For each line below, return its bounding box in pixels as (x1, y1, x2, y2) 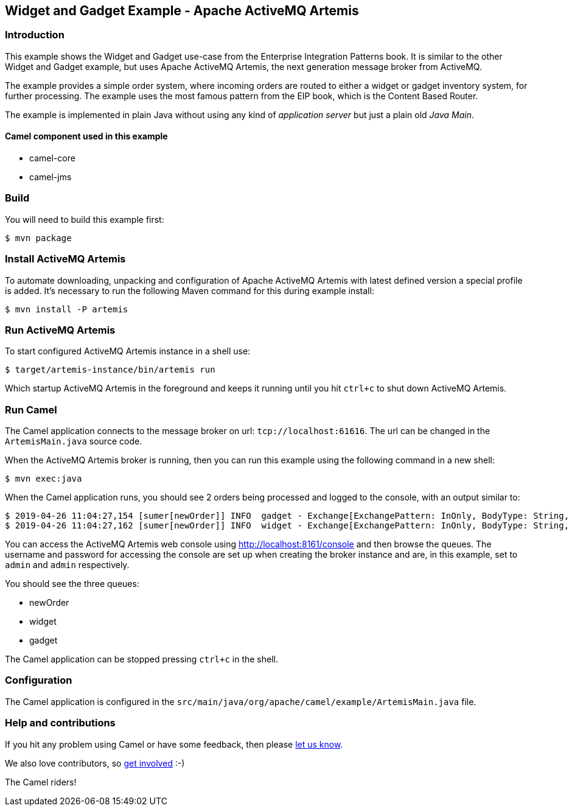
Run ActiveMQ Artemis (5, 323, 116, 336)
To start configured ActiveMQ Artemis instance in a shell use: (5, 346, 251, 357)
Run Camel (5, 403, 57, 416)
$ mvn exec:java (5, 474, 82, 484)
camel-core (29, 153, 75, 164)
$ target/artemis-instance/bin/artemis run (5, 365, 215, 375)
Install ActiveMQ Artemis (5, 253, 126, 265)
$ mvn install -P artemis (5, 304, 128, 314)
